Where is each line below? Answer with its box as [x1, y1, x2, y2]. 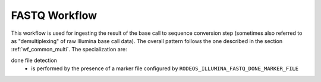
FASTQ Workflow [11, 9, 97, 22]
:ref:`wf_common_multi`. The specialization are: [11, 46, 127, 53]
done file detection [11, 57, 58, 64]
